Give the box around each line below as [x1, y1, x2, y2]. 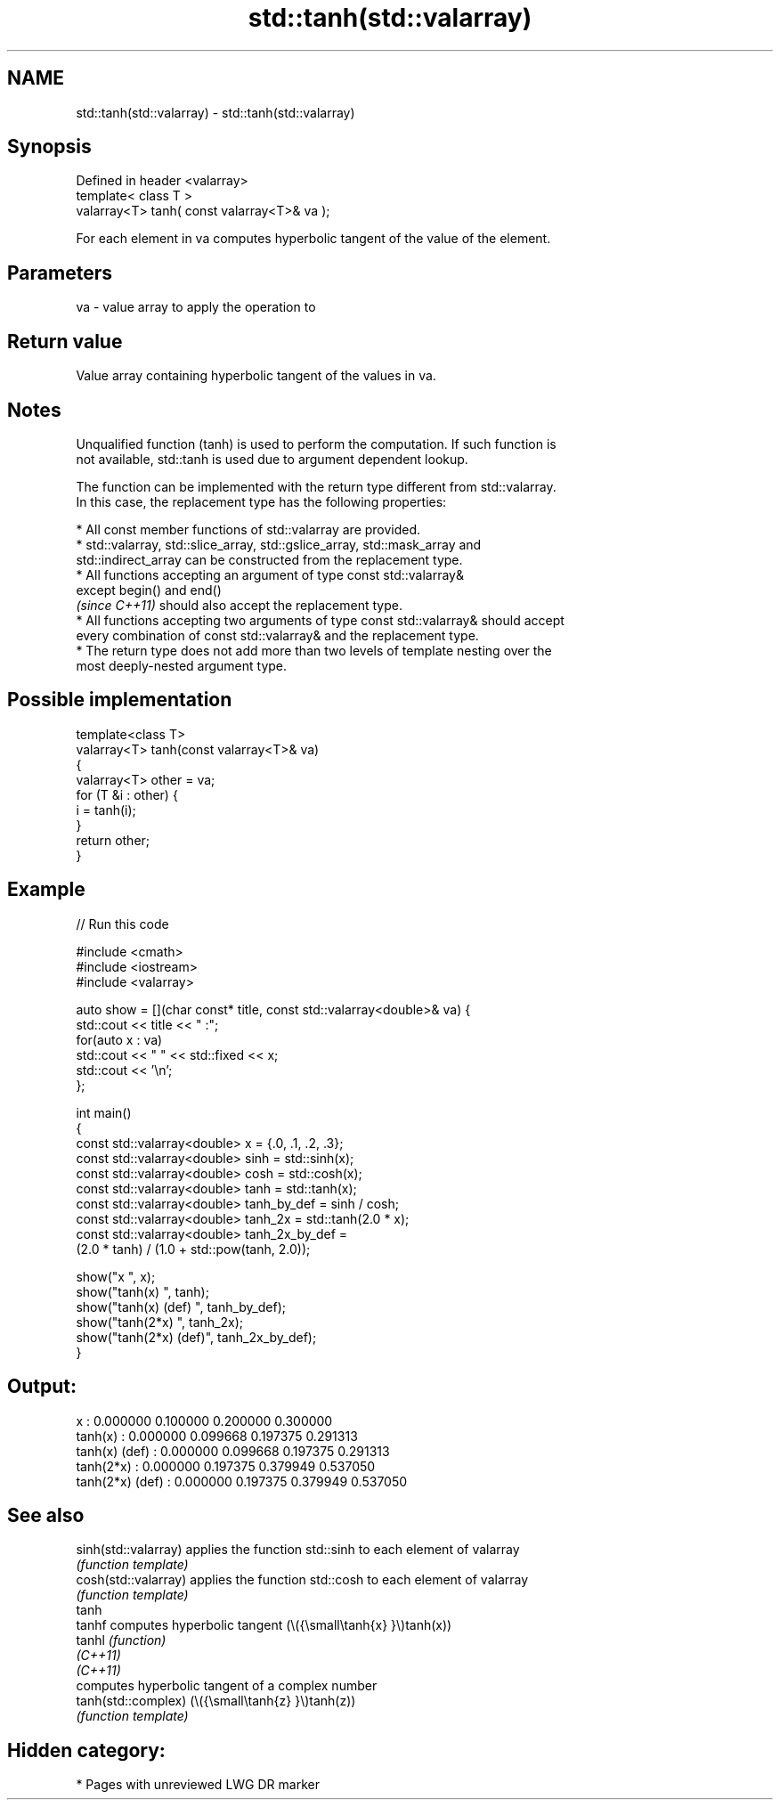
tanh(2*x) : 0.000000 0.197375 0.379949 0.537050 [76, 1458, 376, 1474]
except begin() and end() [76, 582, 222, 598]
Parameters [7, 261, 112, 284]
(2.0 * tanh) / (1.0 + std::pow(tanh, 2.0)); [76, 1241, 311, 1257]
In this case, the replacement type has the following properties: [76, 493, 447, 509]
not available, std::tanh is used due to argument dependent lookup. [76, 451, 468, 467]
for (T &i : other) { [76, 786, 178, 802]
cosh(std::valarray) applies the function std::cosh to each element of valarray [76, 1572, 529, 1588]
